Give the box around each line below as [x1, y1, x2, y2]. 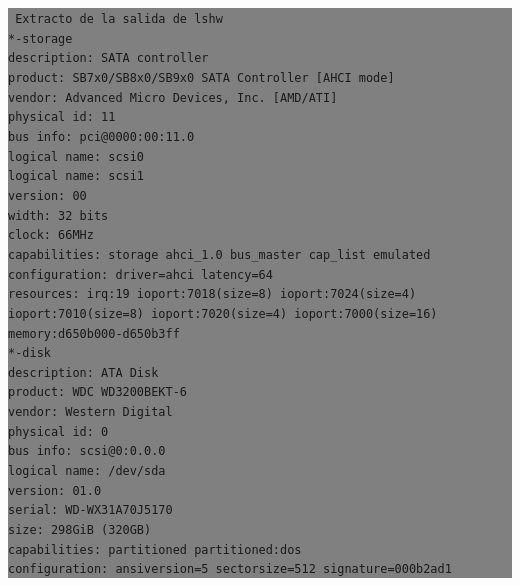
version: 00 [8, 188, 87, 203]
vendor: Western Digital [8, 405, 173, 420]
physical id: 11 [8, 110, 116, 125]
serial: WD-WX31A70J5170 [8, 503, 173, 518]
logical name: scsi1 [8, 169, 145, 184]
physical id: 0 [8, 424, 109, 439]
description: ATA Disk [8, 365, 159, 380]
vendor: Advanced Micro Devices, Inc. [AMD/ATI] [8, 90, 338, 105]
